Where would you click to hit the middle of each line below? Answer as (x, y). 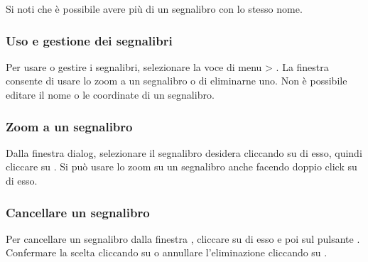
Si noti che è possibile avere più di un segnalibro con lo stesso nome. (154, 9)
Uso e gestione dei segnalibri (89, 40)
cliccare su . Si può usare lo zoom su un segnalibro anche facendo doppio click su (182, 167)
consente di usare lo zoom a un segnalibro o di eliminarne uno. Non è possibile (177, 81)
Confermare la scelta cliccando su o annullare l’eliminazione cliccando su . (167, 252)
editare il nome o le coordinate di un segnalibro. (110, 94)
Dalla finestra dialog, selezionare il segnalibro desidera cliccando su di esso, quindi (184, 152)
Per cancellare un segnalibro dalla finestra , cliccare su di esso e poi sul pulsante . (183, 238)
